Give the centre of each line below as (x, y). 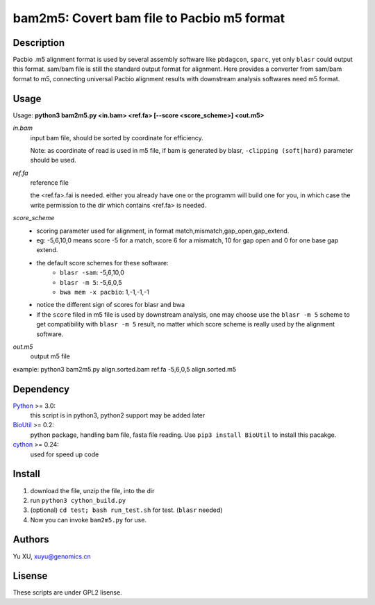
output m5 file (50, 356)
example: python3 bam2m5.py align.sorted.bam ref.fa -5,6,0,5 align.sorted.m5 (125, 369)
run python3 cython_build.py (78, 500)
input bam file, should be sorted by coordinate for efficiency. (117, 138)
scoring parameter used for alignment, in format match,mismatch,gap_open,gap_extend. (163, 231)
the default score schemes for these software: (103, 263)
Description (39, 43)
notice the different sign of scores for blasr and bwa (111, 305)
